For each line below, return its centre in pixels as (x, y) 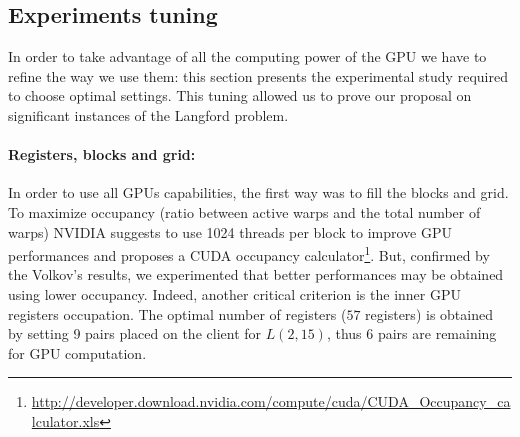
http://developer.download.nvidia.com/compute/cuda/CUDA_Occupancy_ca (271, 401)
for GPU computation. (77, 352)
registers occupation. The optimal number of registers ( (177, 313)
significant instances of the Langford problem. (148, 114)
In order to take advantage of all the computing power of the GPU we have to (247, 56)
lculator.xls (65, 420)
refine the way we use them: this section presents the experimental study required (258, 75)
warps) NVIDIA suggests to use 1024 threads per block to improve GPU (230, 231)
